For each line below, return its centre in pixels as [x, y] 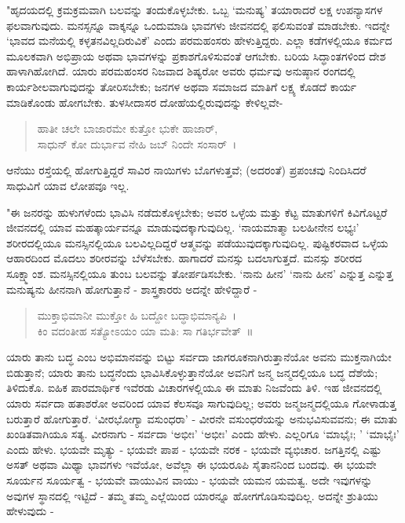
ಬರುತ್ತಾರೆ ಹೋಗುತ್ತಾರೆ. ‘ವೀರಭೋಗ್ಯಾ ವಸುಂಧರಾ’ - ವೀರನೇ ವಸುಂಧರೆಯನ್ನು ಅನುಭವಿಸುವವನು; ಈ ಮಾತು [202, 418]
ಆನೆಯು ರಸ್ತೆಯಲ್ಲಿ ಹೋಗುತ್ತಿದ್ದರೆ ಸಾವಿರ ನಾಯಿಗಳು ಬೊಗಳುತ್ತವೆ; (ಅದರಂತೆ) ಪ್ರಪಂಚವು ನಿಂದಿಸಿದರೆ [186, 170]
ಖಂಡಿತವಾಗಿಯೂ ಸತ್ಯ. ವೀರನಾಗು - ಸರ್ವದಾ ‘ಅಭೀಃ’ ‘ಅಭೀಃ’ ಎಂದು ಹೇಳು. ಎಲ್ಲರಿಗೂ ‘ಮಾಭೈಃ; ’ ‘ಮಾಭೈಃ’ [203, 434]
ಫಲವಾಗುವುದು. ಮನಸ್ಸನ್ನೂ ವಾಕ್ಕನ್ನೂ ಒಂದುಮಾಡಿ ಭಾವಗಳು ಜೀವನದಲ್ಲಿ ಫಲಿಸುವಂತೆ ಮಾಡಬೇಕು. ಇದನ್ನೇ [198, 25]
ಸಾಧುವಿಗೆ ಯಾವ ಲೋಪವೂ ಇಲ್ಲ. [68, 185]
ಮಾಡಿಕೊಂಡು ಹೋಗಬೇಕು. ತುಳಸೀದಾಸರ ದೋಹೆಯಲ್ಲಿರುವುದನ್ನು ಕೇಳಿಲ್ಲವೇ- [145, 102]
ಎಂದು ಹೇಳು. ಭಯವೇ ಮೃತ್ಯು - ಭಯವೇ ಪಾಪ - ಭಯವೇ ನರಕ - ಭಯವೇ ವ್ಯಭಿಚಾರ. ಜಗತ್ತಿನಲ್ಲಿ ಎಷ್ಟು [194, 449]
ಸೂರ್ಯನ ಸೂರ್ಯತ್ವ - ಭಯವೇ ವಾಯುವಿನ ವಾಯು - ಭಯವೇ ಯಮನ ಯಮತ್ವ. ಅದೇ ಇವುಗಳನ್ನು [190, 480]
